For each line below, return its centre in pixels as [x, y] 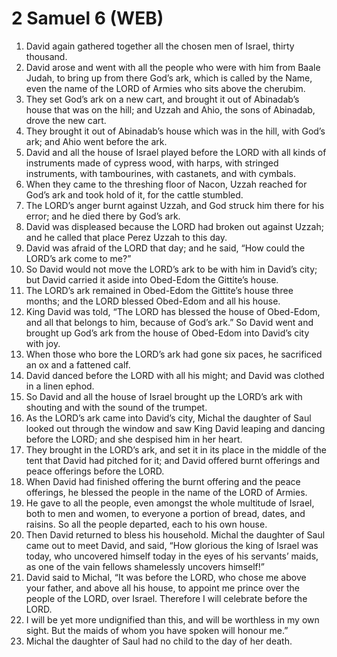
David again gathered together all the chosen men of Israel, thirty [160, 46]
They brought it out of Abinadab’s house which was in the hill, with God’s [175, 131]
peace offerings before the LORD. [95, 471]
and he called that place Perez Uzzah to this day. [126, 237]
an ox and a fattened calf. [78, 364]
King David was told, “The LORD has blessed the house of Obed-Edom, [173, 311]
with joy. [43, 343]
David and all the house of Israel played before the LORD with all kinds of [176, 152]
